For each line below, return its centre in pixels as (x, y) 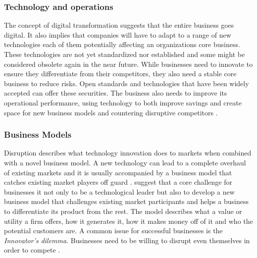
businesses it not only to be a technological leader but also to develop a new (119, 191)
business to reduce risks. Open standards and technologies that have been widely (127, 83)
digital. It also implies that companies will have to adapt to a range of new (118, 34)
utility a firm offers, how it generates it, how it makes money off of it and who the (128, 221)
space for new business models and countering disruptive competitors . (111, 112)
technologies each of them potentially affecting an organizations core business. (122, 44)
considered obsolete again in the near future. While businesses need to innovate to (128, 64)
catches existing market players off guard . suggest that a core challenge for (118, 182)
